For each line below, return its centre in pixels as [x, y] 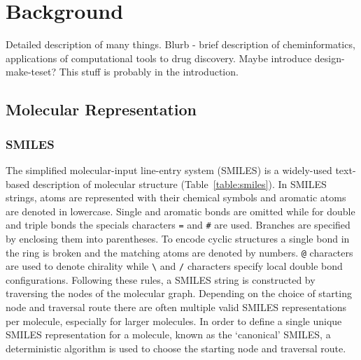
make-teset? [31, 72]
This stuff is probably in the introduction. [149, 72]
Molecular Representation [101, 109]
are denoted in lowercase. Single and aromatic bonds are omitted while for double [180, 211]
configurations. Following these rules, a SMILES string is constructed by [161, 279]
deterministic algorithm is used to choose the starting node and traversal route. [176, 348]
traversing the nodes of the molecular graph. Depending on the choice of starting [179, 293]
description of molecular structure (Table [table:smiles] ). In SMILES [179, 183]
